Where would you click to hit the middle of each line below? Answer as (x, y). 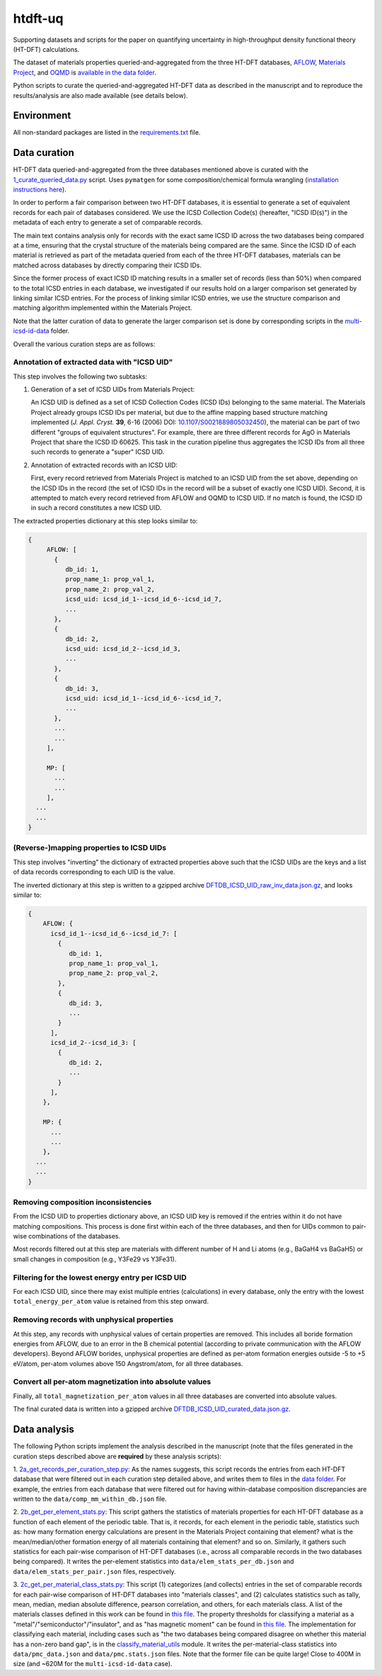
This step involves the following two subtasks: (80, 376)
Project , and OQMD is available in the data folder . (85, 72)
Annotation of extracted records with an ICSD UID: (104, 465)
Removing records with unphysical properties (93, 1320)
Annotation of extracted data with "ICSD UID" (93, 362)
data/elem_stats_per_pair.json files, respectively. (94, 1571)
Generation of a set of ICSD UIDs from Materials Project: (113, 389)
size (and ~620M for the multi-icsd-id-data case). (93, 1664)
